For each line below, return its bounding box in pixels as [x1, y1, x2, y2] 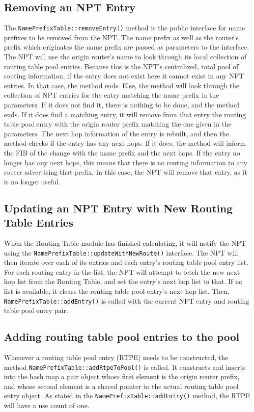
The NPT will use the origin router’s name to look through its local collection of [4, 51, 247, 62]
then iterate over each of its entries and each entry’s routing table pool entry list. [4, 257, 249, 267]
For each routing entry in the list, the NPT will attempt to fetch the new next [4, 266, 240, 277]
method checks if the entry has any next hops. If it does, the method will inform [4, 138, 246, 148]
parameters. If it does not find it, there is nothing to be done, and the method [4, 100, 240, 110]
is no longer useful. [4, 176, 60, 186]
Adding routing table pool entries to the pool [4, 329, 240, 344]
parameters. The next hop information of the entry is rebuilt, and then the [4, 128, 229, 138]
